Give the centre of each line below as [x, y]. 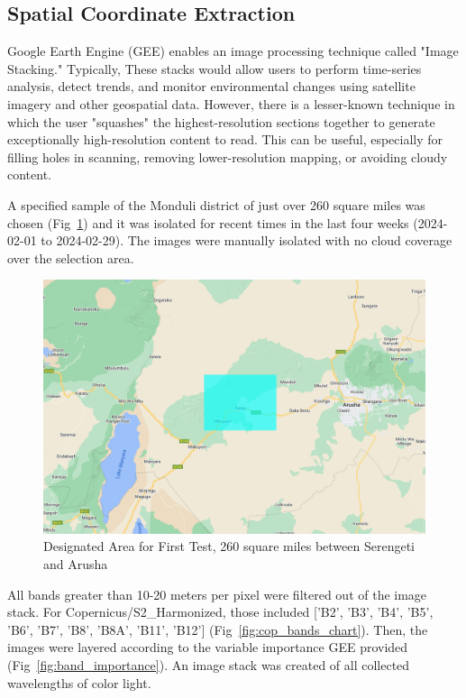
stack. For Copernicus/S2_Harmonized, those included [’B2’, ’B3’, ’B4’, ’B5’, [220, 612]
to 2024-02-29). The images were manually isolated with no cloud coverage [247, 240]
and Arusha [76, 564]
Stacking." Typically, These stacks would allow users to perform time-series [215, 68]
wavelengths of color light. [79, 682]
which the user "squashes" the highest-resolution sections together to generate [221, 121]
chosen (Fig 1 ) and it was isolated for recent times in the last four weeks [208, 222]
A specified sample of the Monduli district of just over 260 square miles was [216, 204]
